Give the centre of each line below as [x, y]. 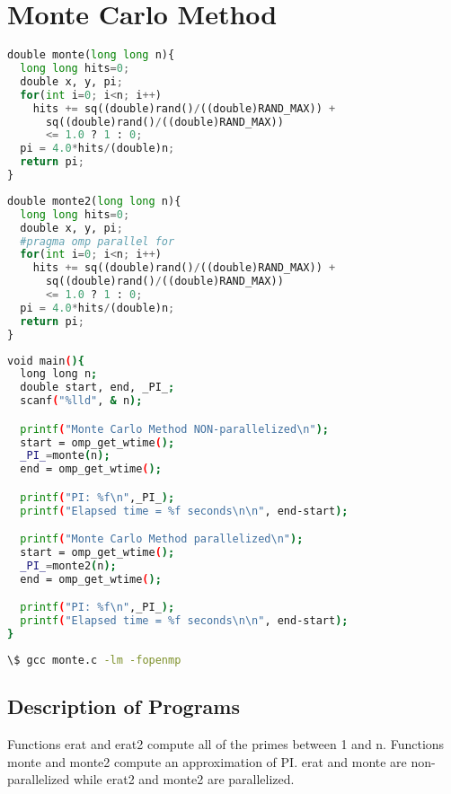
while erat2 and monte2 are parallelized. [184, 779]
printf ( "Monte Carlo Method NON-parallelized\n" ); [174, 429]
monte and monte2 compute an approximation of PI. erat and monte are [207, 761]
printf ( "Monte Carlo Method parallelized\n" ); [162, 539]
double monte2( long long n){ [94, 201]
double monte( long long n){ [91, 55]
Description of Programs [124, 706]
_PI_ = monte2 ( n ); [68, 565]
